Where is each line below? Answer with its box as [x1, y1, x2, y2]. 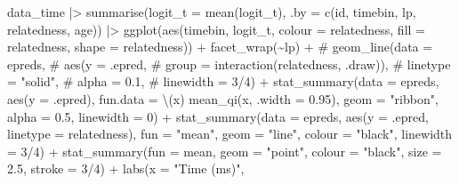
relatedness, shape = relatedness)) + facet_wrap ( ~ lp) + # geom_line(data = [7, 37, 433, 56]
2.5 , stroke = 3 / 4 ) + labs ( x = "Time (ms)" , [7, 159, 245, 178]
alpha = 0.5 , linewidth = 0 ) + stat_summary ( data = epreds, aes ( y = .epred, [7, 107, 429, 125]
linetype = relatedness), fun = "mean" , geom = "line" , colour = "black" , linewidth [7, 124, 453, 143]
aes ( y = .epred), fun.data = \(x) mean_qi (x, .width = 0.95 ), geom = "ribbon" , [7, 89, 439, 108]
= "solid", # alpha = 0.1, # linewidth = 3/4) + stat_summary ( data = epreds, [7, 72, 439, 91]
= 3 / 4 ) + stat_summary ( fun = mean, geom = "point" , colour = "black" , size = [7, 141, 442, 160]
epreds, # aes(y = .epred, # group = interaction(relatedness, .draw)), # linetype [7, 54, 451, 73]
